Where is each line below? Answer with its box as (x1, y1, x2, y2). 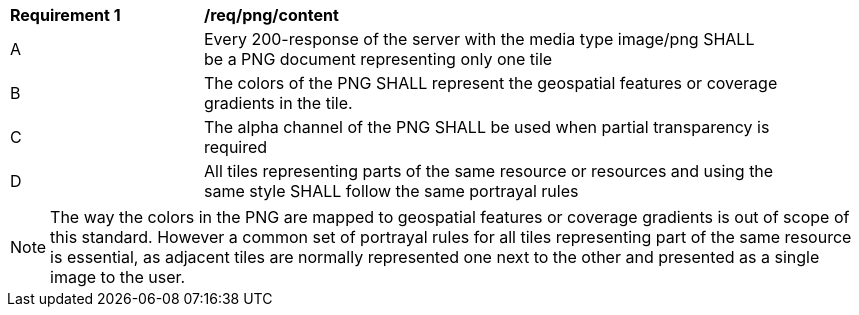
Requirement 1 (10, 5, 121, 25)
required (204, 137, 268, 157)
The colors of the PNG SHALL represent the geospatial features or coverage (204, 73, 778, 93)
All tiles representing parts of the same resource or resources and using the (204, 161, 774, 181)
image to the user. (50, 267, 186, 287)
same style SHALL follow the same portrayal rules (204, 181, 579, 201)
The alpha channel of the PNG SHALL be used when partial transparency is (204, 117, 770, 137)
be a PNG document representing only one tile (204, 49, 553, 69)
